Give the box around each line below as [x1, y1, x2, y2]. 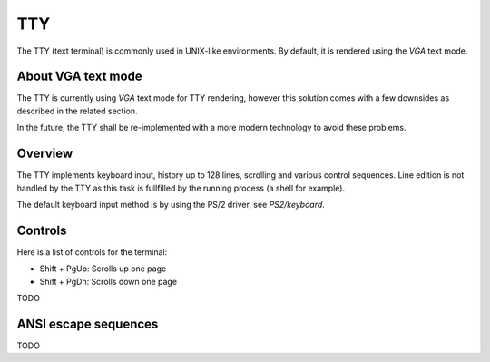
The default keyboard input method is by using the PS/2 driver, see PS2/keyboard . [16, 199, 326, 210]
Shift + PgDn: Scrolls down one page [39, 276, 177, 287]
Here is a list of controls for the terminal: [16, 246, 168, 258]
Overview [16, 146, 73, 161]
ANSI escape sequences [16, 316, 159, 331]
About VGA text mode [16, 69, 142, 84]
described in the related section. [16, 105, 138, 116]
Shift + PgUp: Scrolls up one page [39, 263, 167, 274]
